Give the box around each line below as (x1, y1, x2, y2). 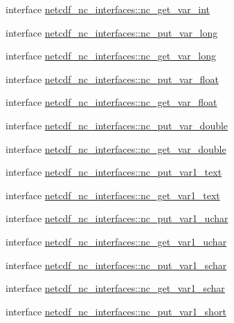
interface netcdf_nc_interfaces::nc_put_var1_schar (6, 257, 227, 272)
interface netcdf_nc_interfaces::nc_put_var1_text (6, 165, 222, 179)
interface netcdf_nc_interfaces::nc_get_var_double (6, 141, 226, 156)
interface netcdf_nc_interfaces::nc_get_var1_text (6, 187, 220, 202)
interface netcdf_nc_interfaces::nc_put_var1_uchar (6, 211, 228, 225)
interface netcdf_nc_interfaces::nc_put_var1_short (6, 304, 226, 318)
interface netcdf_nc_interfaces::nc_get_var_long (6, 48, 216, 63)
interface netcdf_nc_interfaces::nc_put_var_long (6, 25, 218, 39)
